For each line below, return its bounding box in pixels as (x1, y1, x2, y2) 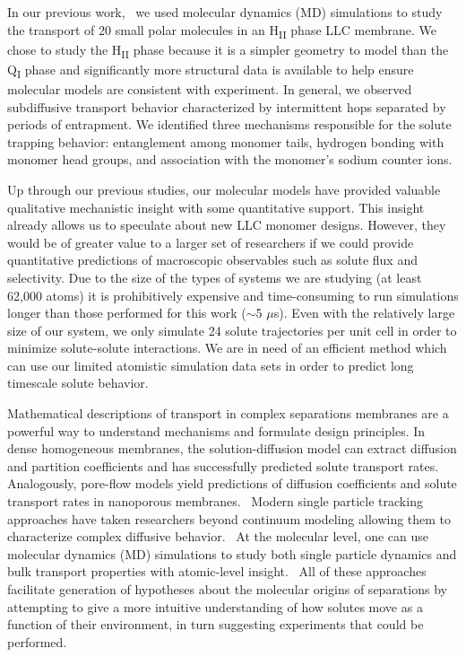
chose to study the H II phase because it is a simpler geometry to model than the (7, 39, 449, 61)
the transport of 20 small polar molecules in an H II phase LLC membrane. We (7, 20, 436, 41)
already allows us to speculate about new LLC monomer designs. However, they (7, 215, 446, 234)
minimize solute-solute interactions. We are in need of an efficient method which (7, 338, 447, 357)
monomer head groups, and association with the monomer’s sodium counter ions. (7, 150, 453, 169)
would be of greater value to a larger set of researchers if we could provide (7, 232, 414, 251)
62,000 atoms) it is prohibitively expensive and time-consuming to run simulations (7, 285, 459, 304)
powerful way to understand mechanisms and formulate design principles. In (7, 421, 426, 440)
